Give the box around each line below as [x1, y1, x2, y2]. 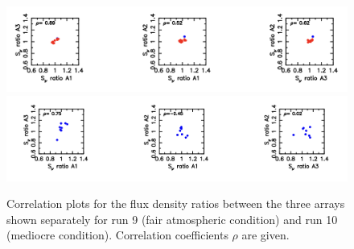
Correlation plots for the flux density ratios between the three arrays [6, 195, 345, 212]
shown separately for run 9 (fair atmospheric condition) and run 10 [6, 210, 338, 227]
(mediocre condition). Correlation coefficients [6, 226, 228, 243]
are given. [241, 226, 290, 243]
